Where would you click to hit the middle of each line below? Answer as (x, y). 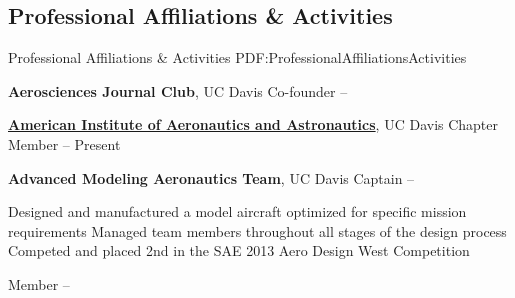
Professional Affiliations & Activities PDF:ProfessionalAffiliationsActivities (237, 57)
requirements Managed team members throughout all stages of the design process (257, 230)
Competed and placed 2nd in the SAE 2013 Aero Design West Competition (239, 250)
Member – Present (64, 143)
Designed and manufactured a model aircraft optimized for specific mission (237, 211)
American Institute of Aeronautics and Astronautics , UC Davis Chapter (253, 124)
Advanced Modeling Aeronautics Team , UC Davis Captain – (211, 177)
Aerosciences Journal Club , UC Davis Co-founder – (178, 90)
